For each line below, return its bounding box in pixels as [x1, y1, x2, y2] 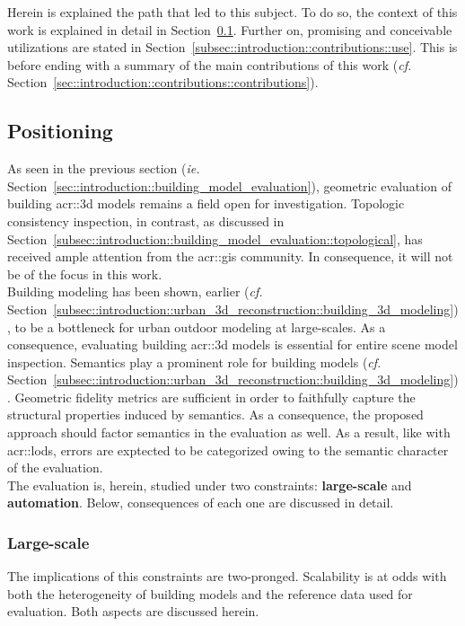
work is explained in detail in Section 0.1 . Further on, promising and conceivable [7, 20, 452, 39]
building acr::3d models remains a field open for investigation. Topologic [7, 194, 405, 213]
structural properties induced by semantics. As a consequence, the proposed [7, 405, 424, 424]
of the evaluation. [7, 458, 103, 477]
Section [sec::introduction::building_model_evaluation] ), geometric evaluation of [7, 176, 452, 195]
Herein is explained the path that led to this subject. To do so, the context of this [7, 3, 458, 21]
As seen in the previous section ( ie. [7, 159, 200, 178]
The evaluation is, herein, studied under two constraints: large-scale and [7, 475, 412, 494]
